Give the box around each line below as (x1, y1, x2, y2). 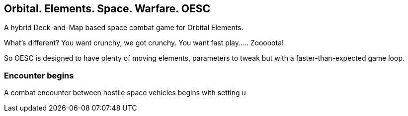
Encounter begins (4, 70, 74, 80)
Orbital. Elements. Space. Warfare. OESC (4, 2, 210, 15)
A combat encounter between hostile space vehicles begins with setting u (4, 88, 246, 97)
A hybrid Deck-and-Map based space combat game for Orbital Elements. (4, 23, 244, 32)
